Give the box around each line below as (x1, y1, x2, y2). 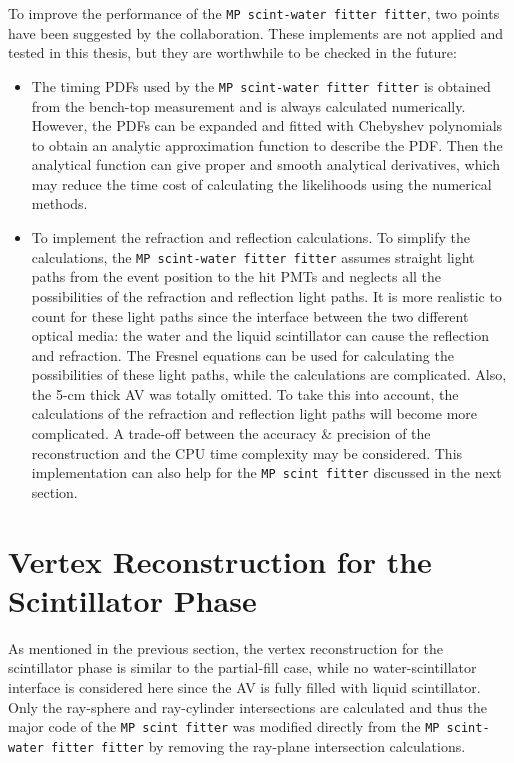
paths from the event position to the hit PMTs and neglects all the (31, 266, 442, 287)
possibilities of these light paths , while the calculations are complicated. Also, (31, 364, 507, 385)
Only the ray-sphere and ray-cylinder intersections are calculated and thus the (8, 696, 487, 717)
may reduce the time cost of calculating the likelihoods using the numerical (31, 173, 492, 194)
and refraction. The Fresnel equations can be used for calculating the (31, 344, 454, 365)
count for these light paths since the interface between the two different (31, 305, 469, 326)
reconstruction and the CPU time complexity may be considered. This (31, 442, 463, 463)
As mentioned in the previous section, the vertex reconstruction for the (8, 637, 443, 658)
